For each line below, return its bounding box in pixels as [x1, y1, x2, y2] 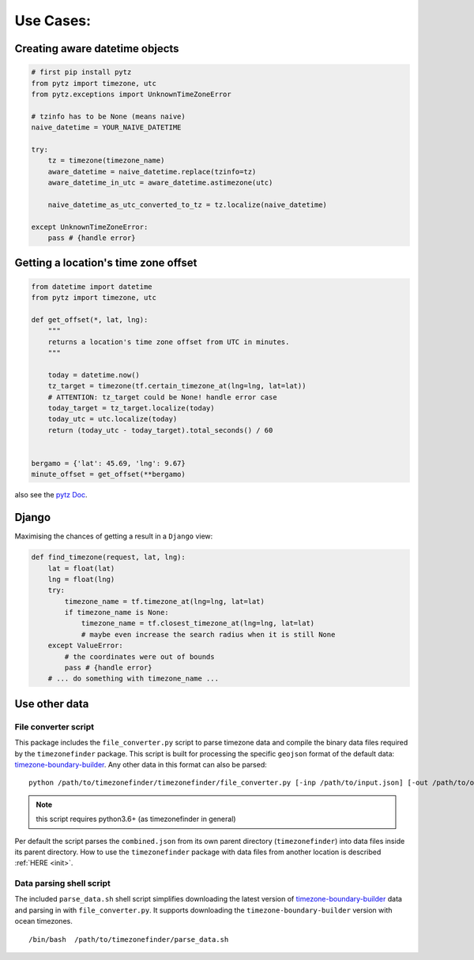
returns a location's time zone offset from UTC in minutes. [47, 337, 290, 347]
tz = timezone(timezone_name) [47, 156, 165, 165]
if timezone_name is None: [64, 608, 169, 617]
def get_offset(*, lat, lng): [31, 315, 149, 324]
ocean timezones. [14, 917, 73, 926]
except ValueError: [47, 641, 124, 651]
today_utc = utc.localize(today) [47, 414, 178, 424]
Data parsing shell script [14, 878, 111, 889]
